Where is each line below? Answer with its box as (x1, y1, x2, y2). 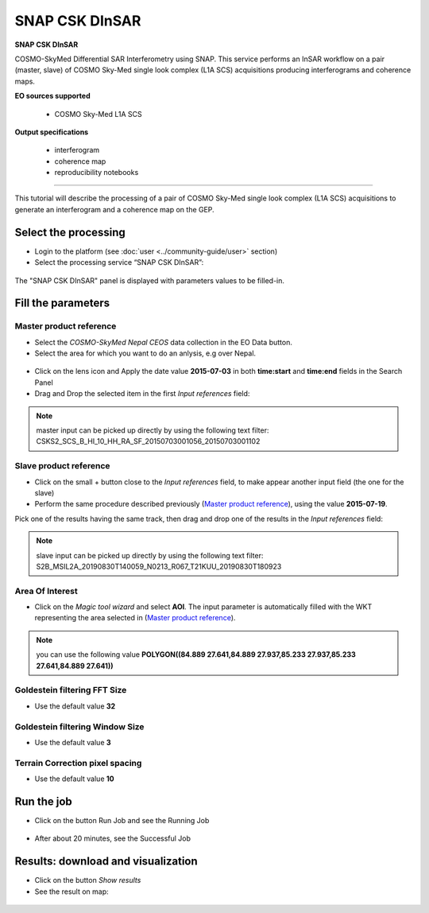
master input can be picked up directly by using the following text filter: (36, 425, 269, 435)
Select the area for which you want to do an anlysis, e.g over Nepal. (34, 348, 257, 358)
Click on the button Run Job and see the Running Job (34, 815, 210, 825)
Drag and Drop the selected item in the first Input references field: (34, 389, 250, 398)
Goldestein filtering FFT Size (14, 685, 127, 696)
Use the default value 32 (34, 701, 116, 711)
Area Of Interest (14, 585, 79, 596)
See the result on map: (34, 887, 109, 896)
